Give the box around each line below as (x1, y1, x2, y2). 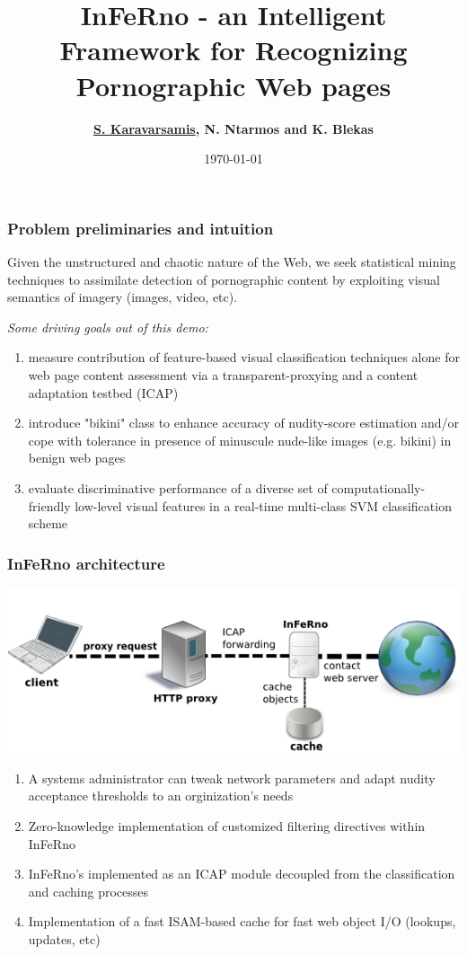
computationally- (331, 478, 426, 497)
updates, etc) (28, 929, 101, 948)
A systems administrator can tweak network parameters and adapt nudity (28, 768, 436, 787)
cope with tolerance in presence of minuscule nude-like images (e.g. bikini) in (28, 430, 452, 449)
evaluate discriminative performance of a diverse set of (28, 478, 328, 497)
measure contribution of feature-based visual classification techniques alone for (28, 348, 460, 367)
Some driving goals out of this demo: (7, 317, 208, 336)
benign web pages (28, 448, 126, 467)
